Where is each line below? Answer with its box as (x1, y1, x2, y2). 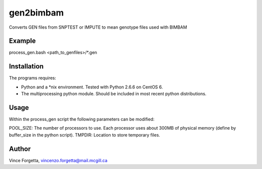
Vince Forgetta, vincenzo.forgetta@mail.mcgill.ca (9, 157, 108, 163)
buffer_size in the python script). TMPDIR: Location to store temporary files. (9, 132, 160, 138)
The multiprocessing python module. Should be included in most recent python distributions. (21, 91, 207, 97)
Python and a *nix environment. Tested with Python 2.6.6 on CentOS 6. (21, 84, 163, 90)
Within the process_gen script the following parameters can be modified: (9, 117, 155, 122)
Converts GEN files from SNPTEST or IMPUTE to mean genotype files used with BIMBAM (9, 24, 187, 30)
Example (9, 37, 36, 45)
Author (9, 145, 31, 153)
